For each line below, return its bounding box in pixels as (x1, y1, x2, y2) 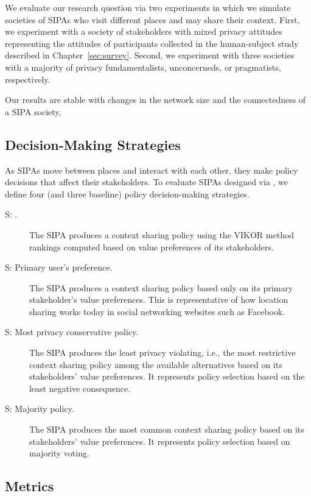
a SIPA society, (5, 105, 61, 118)
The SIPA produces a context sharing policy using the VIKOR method (29, 228, 295, 241)
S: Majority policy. (5, 402, 74, 415)
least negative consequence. (29, 381, 131, 394)
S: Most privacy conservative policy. (5, 325, 139, 338)
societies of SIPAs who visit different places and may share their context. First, (5, 13, 300, 26)
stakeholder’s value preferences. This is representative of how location (29, 293, 288, 306)
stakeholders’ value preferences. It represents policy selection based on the (29, 370, 305, 383)
